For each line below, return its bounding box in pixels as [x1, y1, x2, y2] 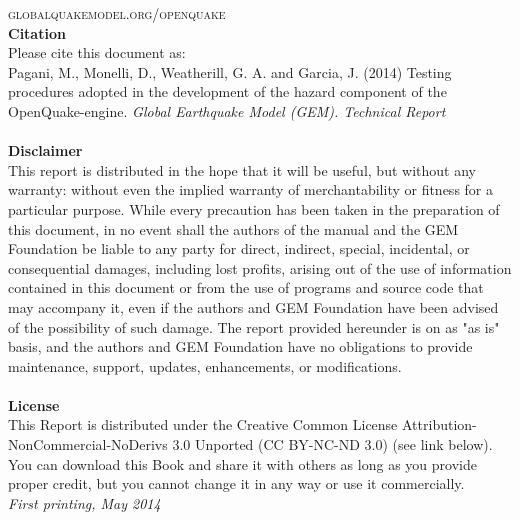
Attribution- [402, 414, 477, 435]
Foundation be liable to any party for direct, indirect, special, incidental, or [8, 238, 470, 259]
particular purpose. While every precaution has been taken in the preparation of [8, 198, 500, 219]
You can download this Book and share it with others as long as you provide [8, 453, 477, 474]
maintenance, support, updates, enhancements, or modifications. [8, 355, 402, 376]
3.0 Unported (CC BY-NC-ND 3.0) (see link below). [172, 434, 493, 455]
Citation [8, 22, 66, 43]
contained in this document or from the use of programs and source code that [8, 277, 484, 298]
